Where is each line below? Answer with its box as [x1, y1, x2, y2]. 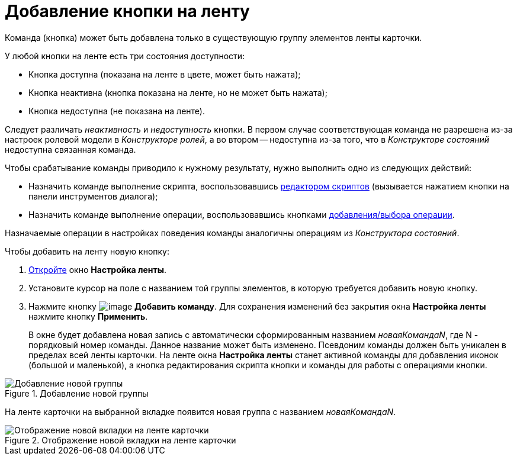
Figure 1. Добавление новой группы [5, 388, 149, 398]
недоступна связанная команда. [5, 144, 136, 155]
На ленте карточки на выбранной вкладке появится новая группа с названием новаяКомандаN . [5, 406, 396, 417]
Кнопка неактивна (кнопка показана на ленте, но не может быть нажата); [28, 87, 327, 98]
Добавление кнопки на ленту [5, 1, 250, 21]
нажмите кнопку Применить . [28, 311, 148, 321]
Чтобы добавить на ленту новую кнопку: [5, 246, 170, 256]
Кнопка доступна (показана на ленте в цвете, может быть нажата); [28, 69, 301, 79]
